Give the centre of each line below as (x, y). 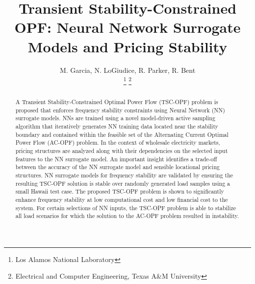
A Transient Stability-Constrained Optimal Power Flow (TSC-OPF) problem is (117, 102)
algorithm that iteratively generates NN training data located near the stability (117, 126)
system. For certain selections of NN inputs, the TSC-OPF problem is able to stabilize (126, 208)
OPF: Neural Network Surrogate (127, 27)
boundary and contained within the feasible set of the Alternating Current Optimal (122, 134)
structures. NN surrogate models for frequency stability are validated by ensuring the (124, 175)
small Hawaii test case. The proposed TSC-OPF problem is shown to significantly (120, 191)
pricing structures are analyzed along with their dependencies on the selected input (122, 151)
